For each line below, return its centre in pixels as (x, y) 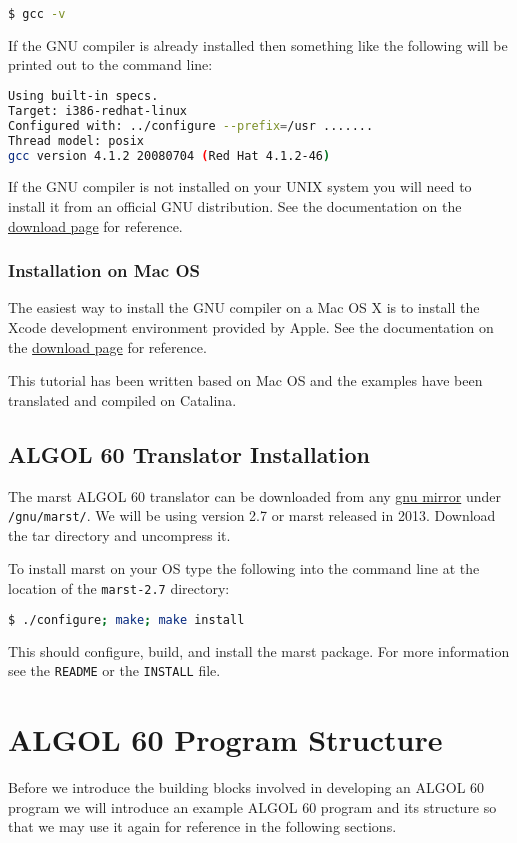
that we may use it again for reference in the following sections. (202, 826)
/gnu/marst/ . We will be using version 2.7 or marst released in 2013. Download (252, 515)
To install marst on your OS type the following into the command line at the (244, 568)
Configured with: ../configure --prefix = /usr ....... (191, 125)
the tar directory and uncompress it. (119, 534)
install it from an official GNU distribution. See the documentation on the (235, 206)
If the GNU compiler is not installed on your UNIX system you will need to (240, 186)
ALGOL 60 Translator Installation (189, 453)
